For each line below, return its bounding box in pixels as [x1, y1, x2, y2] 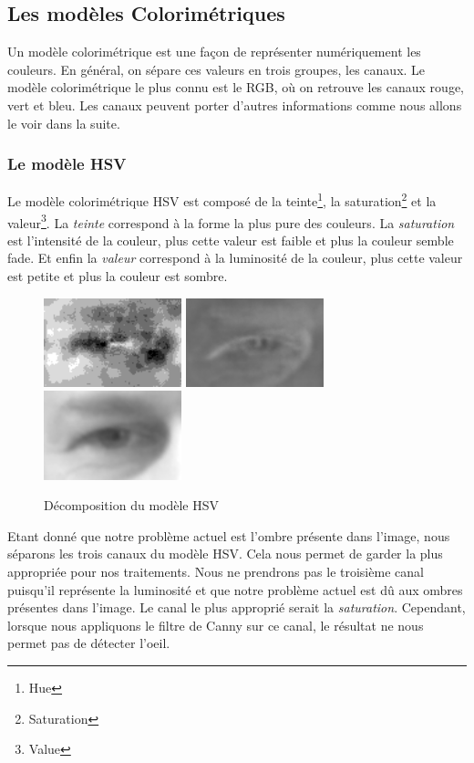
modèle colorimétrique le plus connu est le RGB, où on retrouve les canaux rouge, [7, 78, 464, 97]
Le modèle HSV [7, 152, 127, 175]
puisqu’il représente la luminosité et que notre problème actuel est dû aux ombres [7, 580, 463, 599]
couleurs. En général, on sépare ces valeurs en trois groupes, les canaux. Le [7, 59, 426, 78]
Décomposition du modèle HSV [44, 496, 219, 515]
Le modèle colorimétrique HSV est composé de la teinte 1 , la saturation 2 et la [7, 189, 437, 211]
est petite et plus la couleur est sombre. [7, 267, 228, 286]
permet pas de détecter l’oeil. [7, 633, 170, 653]
